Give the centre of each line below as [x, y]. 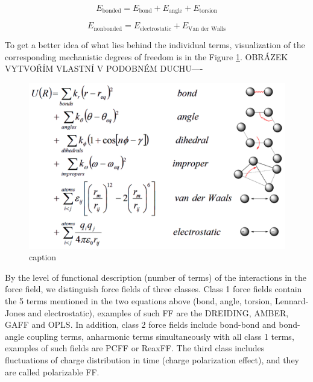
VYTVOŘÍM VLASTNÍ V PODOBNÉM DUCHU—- [104, 68]
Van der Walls [207, 29]
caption [43, 257]
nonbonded [108, 29]
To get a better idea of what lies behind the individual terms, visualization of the [155, 44]
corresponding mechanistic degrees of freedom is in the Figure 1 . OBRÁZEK [147, 56]
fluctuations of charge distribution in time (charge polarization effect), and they [152, 359]
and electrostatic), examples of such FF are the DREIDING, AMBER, [158, 312]
